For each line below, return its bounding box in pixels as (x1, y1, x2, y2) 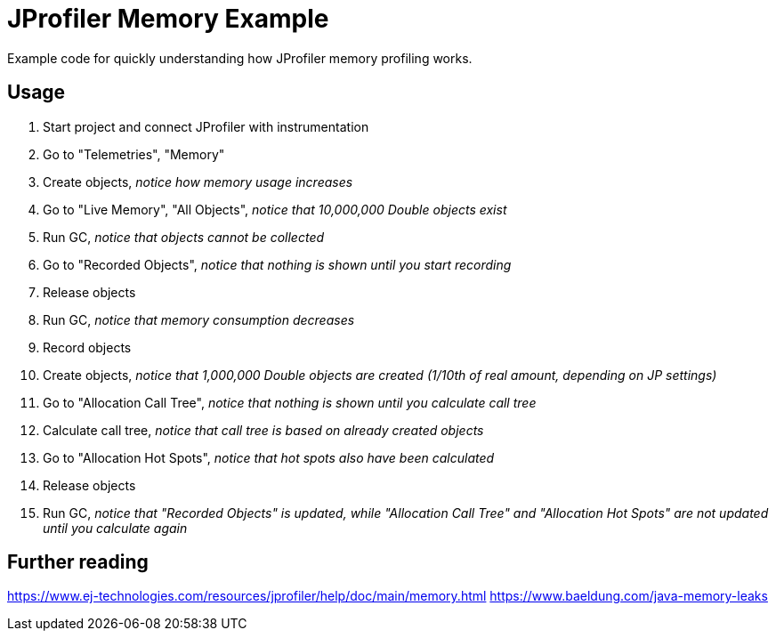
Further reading (7, 551, 149, 574)
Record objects (43, 339, 132, 355)
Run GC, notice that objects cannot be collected (43, 229, 325, 245)
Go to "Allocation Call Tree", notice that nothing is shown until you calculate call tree (43, 394, 537, 410)
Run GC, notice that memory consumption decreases (43, 311, 355, 327)
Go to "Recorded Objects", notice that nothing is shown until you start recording (43, 256, 512, 272)
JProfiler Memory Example (7, 4, 329, 34)
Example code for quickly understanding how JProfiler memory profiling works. (7, 50, 473, 66)
